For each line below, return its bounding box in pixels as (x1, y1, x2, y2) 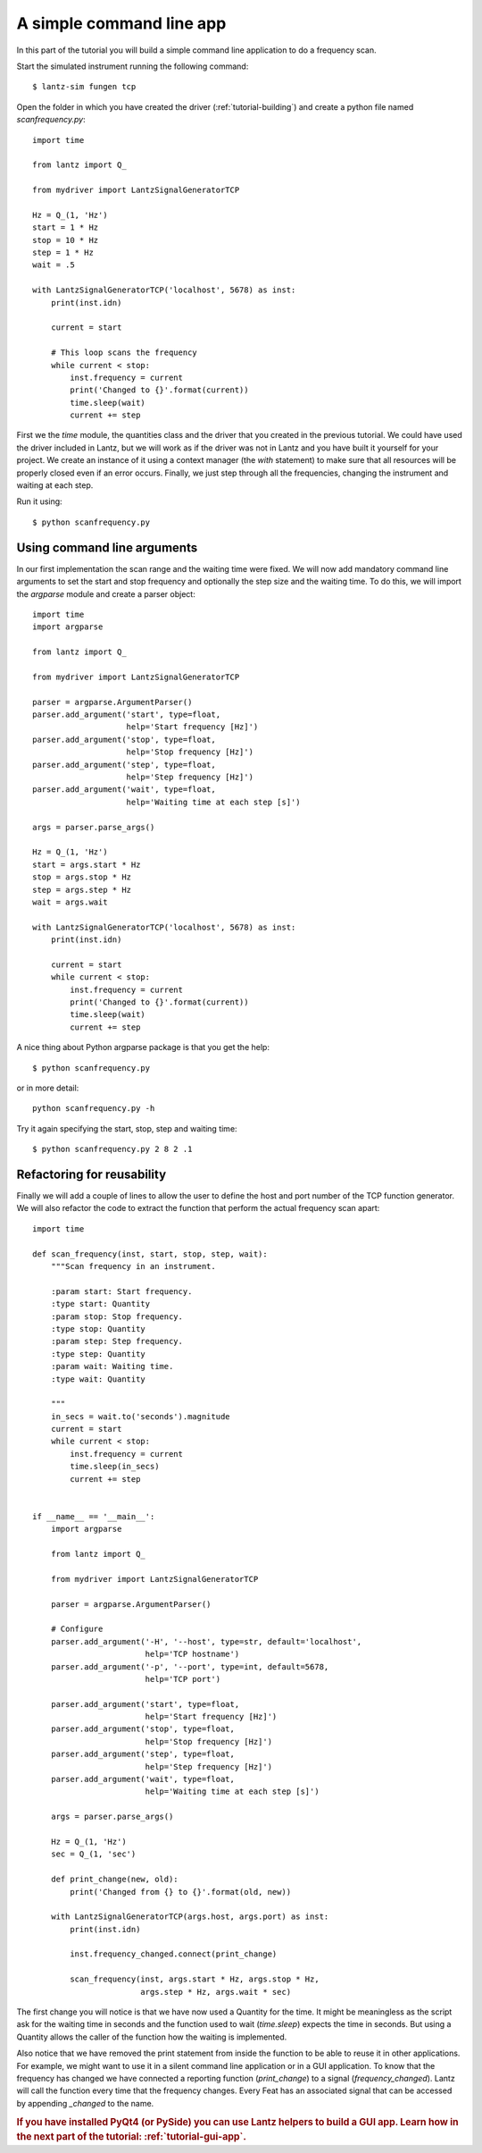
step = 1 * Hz (32, 248, 94, 258)
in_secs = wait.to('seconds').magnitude (50, 1411, 231, 1421)
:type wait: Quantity (50, 1374, 146, 1384)
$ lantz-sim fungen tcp (32, 81, 137, 92)
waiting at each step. (16, 480, 94, 491)
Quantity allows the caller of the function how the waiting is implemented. (16, 2031, 287, 2042)
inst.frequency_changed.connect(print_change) (70, 1949, 278, 1959)
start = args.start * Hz (32, 859, 141, 870)
